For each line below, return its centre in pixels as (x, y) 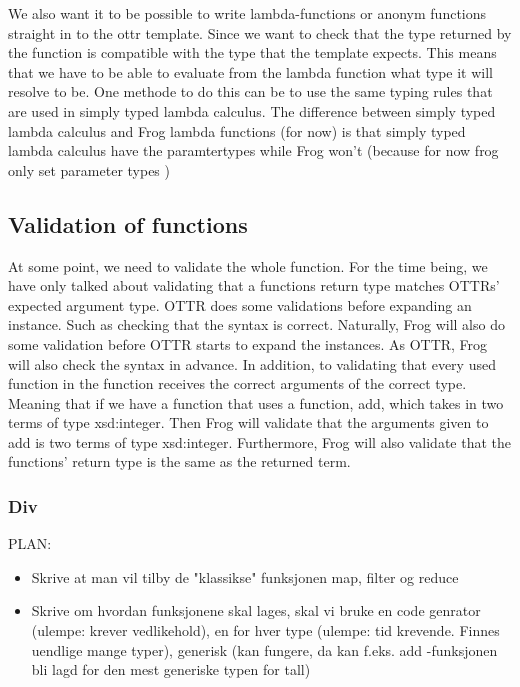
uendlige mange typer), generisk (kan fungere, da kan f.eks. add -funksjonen (264, 649)
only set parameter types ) (89, 169)
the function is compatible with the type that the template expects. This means (252, 52)
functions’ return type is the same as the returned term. (179, 461)
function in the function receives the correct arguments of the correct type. (237, 383)
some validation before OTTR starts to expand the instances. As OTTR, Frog (248, 343)
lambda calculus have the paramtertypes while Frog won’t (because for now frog (253, 150)
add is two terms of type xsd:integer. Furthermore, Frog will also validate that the (259, 441)
